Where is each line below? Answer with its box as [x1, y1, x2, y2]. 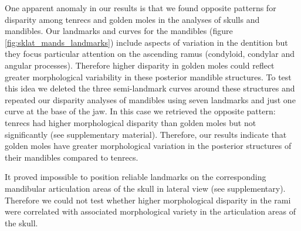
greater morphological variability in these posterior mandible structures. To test [5, 70, 292, 83]
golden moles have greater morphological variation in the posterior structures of [5, 140, 292, 152]
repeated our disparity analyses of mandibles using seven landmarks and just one [5, 93, 296, 106]
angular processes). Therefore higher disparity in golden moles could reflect [5, 59, 275, 71]
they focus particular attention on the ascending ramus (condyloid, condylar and [5, 47, 295, 60]
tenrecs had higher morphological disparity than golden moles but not [5, 116, 256, 128]
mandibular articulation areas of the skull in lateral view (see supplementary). [5, 182, 286, 194]
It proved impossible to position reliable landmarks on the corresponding [5, 171, 266, 183]
